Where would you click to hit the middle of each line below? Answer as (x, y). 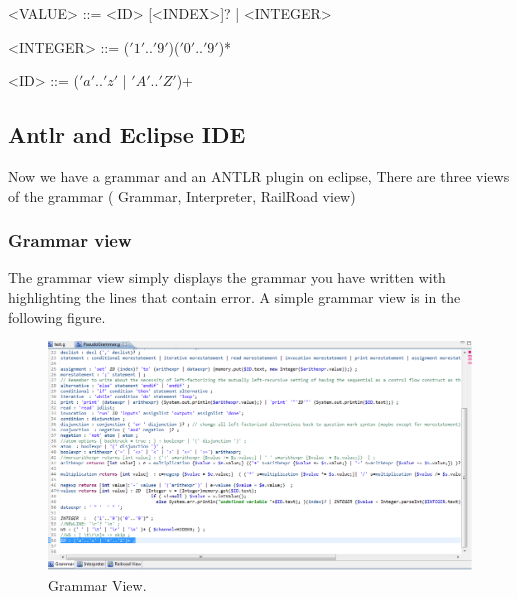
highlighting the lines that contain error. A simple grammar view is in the (234, 296)
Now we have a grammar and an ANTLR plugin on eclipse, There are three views (259, 175)
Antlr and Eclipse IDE (127, 134)
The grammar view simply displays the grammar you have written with (227, 277)
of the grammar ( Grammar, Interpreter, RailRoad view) (182, 195)
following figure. (57, 316)
